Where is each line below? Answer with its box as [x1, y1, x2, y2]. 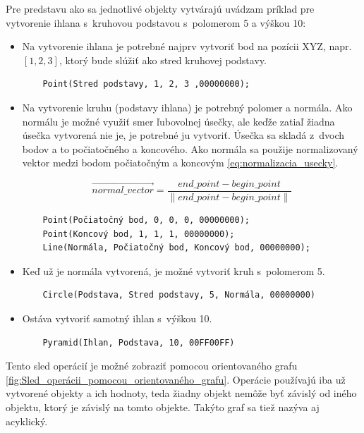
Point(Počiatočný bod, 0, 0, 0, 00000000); [42, 215, 250, 225]
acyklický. [6, 413, 48, 428]
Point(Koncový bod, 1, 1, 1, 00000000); [42, 228, 235, 239]
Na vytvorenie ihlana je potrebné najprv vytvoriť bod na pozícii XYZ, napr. [22, 39, 352, 54]
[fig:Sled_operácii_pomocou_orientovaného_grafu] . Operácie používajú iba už [6, 372, 346, 386]
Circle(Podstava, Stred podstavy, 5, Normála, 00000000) [42, 290, 316, 300]
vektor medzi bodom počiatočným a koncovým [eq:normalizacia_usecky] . [22, 155, 339, 170]
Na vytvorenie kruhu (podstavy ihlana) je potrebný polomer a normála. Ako [22, 99, 353, 114]
